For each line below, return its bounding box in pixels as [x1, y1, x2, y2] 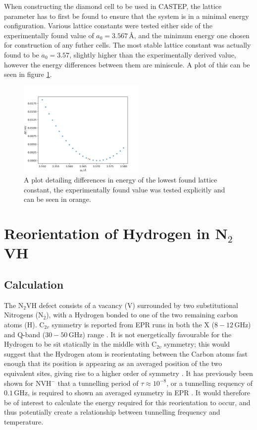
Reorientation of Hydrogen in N [4, 223, 228, 244]
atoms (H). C [4, 319, 45, 329]
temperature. [4, 416, 44, 427]
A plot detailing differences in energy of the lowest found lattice [24, 175, 217, 185]
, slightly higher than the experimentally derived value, [69, 49, 236, 60]
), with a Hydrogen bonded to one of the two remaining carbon [46, 309, 238, 320]
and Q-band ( [4, 329, 46, 339]
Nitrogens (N [4, 309, 44, 320]
